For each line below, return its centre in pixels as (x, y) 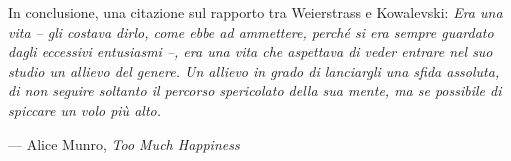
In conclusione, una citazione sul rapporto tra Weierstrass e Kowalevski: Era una (255, 12)
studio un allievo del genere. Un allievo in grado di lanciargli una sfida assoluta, (254, 70)
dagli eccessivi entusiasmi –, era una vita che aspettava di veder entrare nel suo (250, 51)
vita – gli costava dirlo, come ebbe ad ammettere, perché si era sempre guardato (251, 31)
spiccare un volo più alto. (84, 109)
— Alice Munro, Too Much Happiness (124, 143)
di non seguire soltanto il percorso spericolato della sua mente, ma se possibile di (255, 90)
